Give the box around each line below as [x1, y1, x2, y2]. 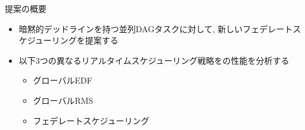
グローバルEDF [33, 74, 92, 86]
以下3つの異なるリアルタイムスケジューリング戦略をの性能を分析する [18, 54, 290, 66]
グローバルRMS [33, 94, 94, 106]
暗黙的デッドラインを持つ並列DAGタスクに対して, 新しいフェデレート [18, 22, 293, 35]
